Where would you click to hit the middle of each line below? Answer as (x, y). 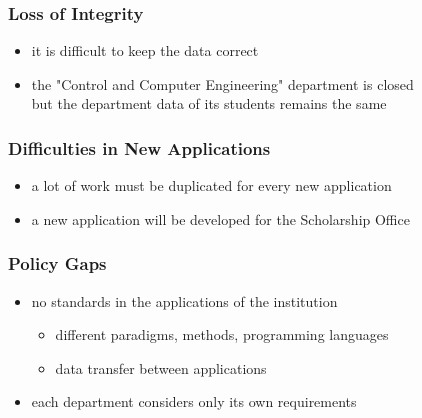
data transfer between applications (161, 367)
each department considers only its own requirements (194, 401)
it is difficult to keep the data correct (145, 50)
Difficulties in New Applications (139, 147)
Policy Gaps (57, 263)
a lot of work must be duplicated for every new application (211, 185)
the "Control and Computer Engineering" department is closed (222, 83)
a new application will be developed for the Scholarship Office (220, 218)
